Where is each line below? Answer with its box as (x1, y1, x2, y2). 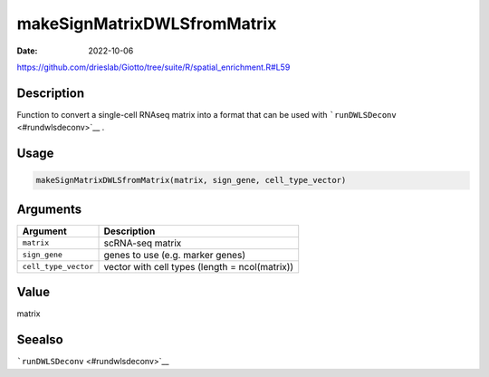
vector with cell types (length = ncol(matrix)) (103, 260, 294, 273)
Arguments (16, 201, 82, 217)
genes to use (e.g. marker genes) (103, 248, 246, 261)
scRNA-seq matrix (103, 237, 182, 249)
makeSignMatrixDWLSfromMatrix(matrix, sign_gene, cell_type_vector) (35, 175, 347, 186)
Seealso (16, 332, 63, 348)
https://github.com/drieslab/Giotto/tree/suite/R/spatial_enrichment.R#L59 (16, 62, 291, 72)
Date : (16, 45, 38, 56)
